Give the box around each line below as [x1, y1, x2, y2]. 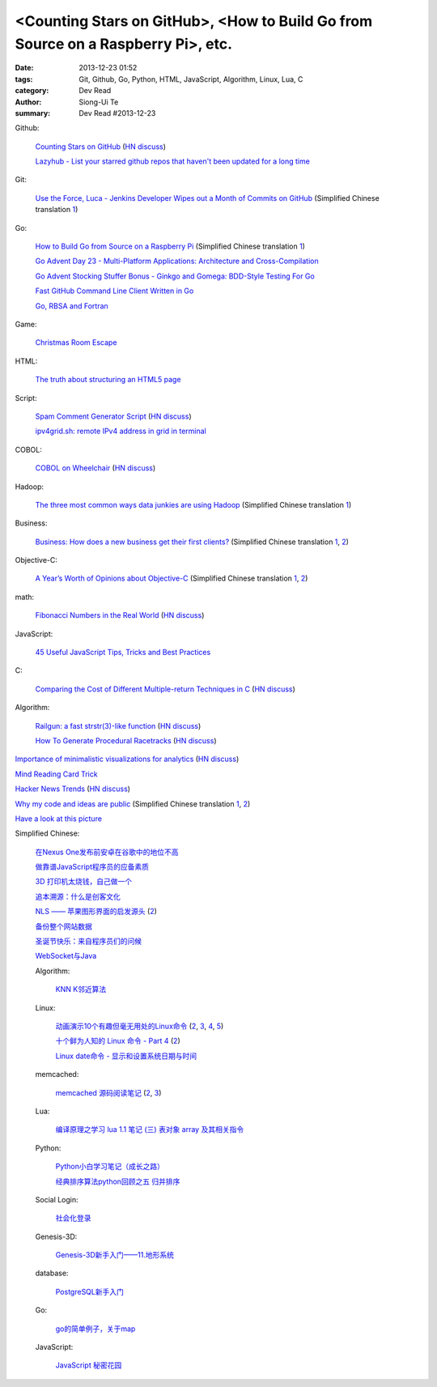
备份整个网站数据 [35, 921, 92, 931]
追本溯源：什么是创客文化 [35, 891, 121, 901]
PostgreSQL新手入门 [55, 1287, 125, 1296]
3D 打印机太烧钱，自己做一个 [35, 877, 133, 887]
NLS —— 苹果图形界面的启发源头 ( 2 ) [35, 907, 158, 917]
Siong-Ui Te [78, 97, 119, 107]
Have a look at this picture [15, 814, 103, 823]
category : [15, 86, 49, 96]
